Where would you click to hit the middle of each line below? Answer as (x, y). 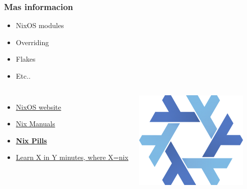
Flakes (26, 59)
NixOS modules (40, 25)
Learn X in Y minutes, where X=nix (72, 157)
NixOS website (38, 107)
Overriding (32, 42)
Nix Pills (31, 140)
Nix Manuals (35, 124)
